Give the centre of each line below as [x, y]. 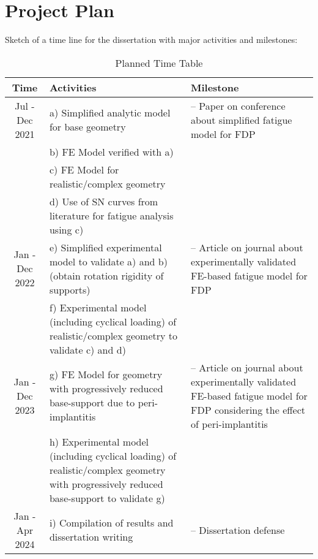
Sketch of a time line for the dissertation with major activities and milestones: [151, 40]
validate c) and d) [87, 349]
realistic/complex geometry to [113, 335]
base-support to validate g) [107, 498]
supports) [70, 289]
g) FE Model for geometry [106, 375]
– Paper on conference [238, 105]
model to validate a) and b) [108, 261]
